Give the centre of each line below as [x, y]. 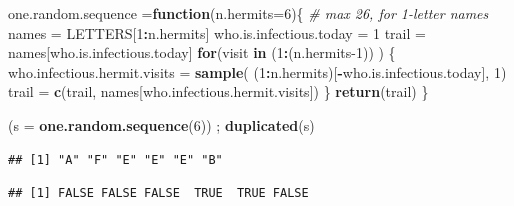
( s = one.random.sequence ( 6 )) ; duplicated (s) [161, 124]
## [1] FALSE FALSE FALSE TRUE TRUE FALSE [158, 193]
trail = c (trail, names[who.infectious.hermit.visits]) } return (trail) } [218, 91]
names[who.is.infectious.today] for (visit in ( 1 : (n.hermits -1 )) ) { [202, 52]
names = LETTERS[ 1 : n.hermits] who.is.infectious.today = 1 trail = [217, 32]
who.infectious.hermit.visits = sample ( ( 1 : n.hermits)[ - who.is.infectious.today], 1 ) [257, 71]
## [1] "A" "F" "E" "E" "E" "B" [115, 159]
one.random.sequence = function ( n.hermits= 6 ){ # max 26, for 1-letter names [248, 13]
